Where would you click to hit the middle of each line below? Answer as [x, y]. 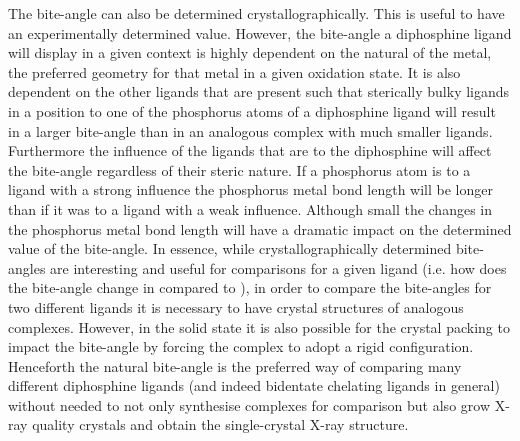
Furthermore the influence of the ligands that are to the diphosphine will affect [250, 150]
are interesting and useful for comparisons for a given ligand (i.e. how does [278, 267]
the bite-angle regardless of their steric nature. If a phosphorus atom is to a [239, 169]
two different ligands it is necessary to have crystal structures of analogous [236, 306]
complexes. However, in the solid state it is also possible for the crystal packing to [259, 326]
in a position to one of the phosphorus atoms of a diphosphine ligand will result [252, 110]
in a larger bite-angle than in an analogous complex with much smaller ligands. [250, 130]
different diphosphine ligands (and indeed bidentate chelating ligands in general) [254, 385]
